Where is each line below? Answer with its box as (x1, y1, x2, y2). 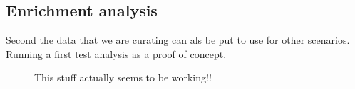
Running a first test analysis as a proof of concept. (6, 46, 227, 61)
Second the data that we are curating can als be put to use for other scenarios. (6, 32, 350, 47)
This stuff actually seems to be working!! (34, 70, 212, 85)
